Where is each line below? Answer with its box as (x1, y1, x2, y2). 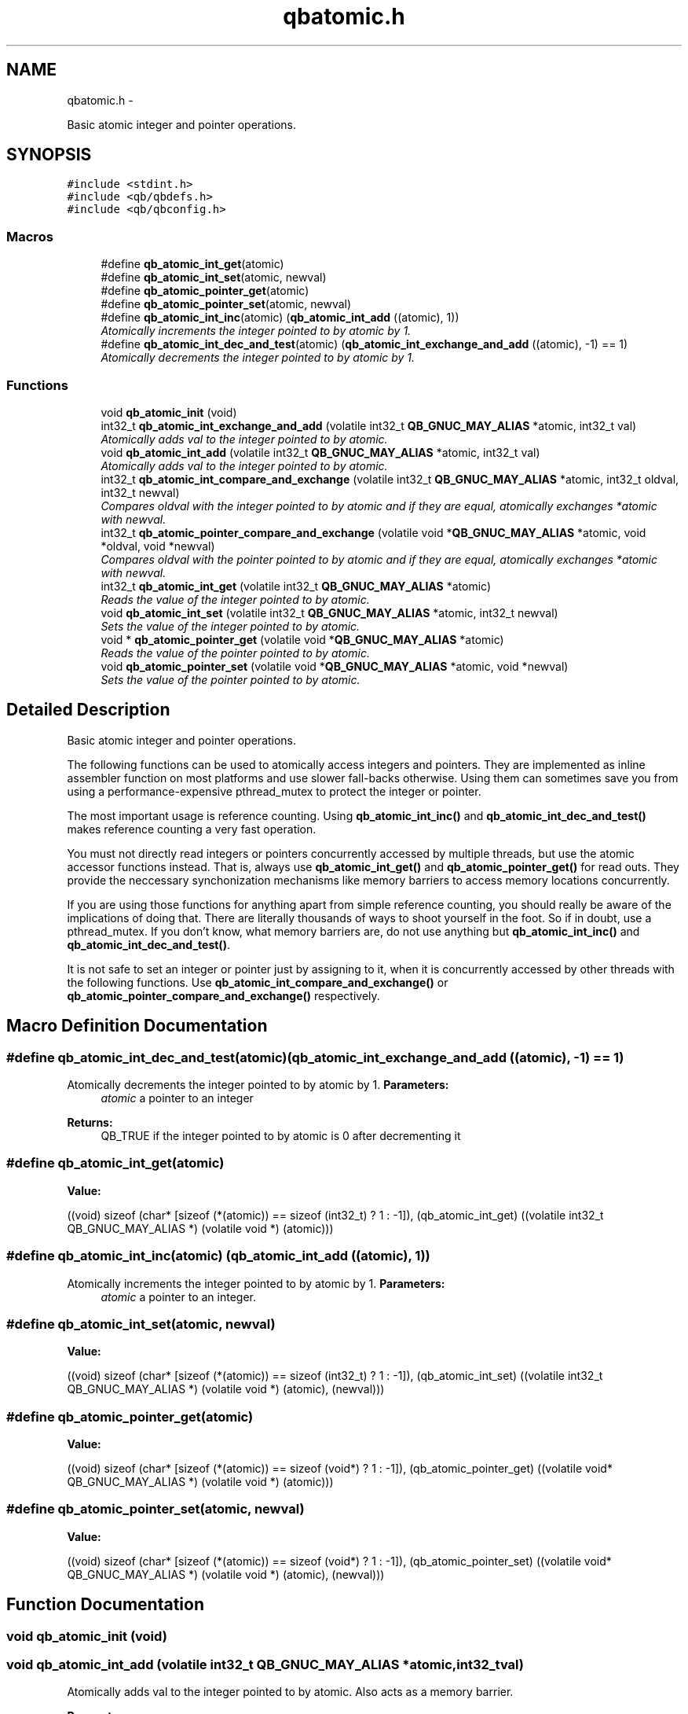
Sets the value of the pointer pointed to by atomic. (101, 672, 360, 686)
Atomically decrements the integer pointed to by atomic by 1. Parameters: (67, 1078, 449, 1091)
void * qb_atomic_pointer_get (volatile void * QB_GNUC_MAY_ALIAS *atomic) (101, 632, 504, 646)
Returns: (67, 1116, 113, 1129)
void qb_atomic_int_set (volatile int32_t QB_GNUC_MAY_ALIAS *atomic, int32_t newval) (101, 605, 558, 620)
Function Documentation (6, 1594, 204, 1615)
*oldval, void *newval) (101, 539, 215, 553)
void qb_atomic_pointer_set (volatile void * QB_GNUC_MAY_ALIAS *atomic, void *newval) (101, 659, 569, 673)
